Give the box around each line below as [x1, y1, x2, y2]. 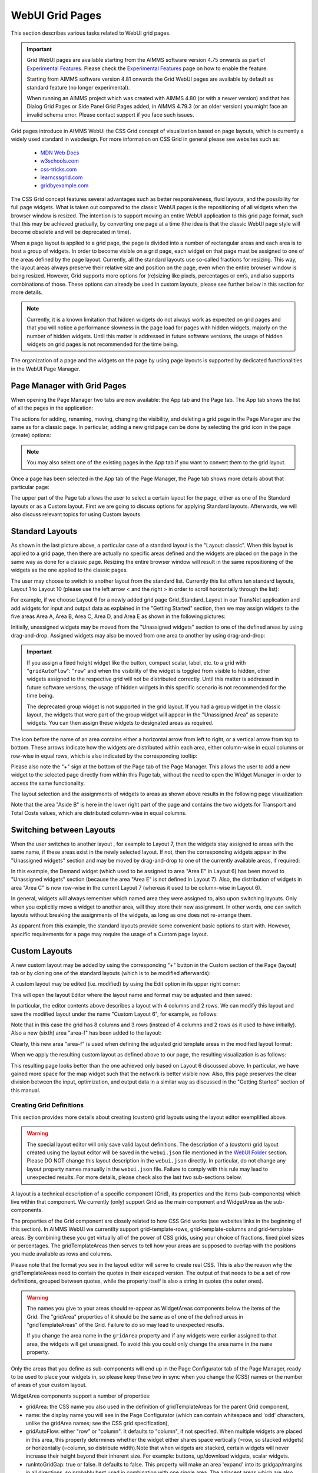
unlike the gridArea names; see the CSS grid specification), [25, 1419, 170, 1426]
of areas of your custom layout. [11, 1382, 87, 1389]
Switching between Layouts [11, 825, 115, 835]
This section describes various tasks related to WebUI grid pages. [11, 29, 171, 37]
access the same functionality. [11, 780, 85, 787]
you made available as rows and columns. [11, 1250, 112, 1257]
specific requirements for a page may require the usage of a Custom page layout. [11, 930, 208, 937]
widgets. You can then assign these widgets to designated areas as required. [26, 719, 214, 726]
